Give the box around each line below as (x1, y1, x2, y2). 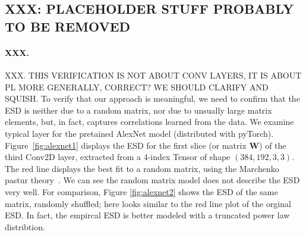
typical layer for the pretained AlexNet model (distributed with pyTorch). (5, 127, 274, 139)
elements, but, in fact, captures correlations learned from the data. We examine (5, 115, 294, 128)
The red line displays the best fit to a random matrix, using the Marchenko (5, 162, 279, 174)
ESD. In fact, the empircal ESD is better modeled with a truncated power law (5, 209, 290, 221)
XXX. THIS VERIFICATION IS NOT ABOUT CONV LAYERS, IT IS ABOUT (5, 68, 302, 81)
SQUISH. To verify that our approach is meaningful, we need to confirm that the (5, 92, 300, 105)
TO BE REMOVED (5, 17, 131, 35)
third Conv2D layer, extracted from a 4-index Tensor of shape (5, 151, 231, 163)
